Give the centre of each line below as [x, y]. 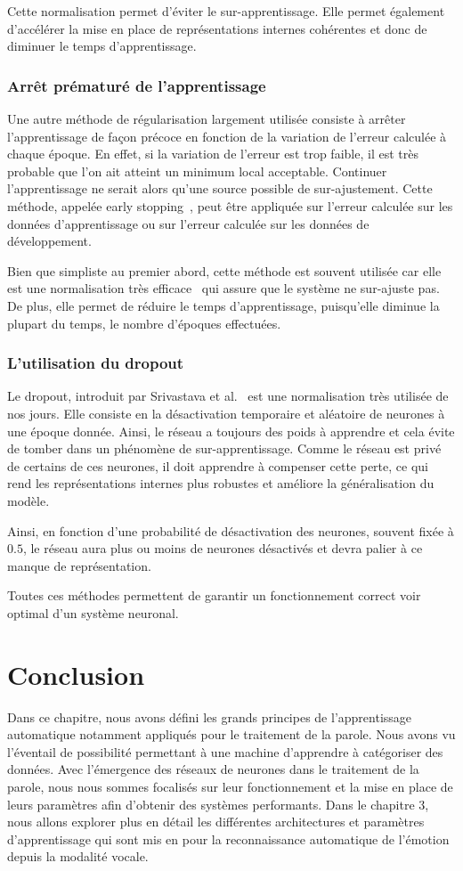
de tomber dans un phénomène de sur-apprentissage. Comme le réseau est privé [224, 448]
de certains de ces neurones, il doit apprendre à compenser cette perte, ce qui [218, 465]
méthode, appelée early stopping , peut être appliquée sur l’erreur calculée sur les [230, 205]
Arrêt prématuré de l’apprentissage [137, 85]
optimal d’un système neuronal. [93, 612]
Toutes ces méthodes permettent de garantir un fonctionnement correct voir [214, 595]
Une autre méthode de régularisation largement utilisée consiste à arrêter [207, 118]
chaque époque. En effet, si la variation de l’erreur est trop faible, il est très [213, 154]
